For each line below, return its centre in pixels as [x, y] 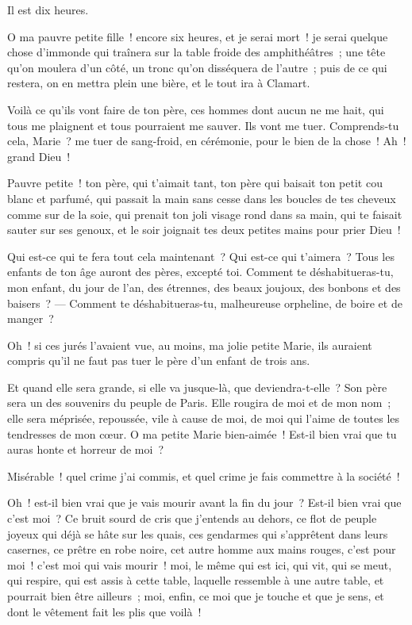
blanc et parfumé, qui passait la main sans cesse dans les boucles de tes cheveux [202, 198]
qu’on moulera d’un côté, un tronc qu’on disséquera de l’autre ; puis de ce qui [197, 67]
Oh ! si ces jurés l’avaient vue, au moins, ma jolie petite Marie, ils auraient [190, 345]
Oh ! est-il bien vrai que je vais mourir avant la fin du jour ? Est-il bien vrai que [204, 502]
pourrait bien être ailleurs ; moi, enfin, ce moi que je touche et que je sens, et [196, 596]
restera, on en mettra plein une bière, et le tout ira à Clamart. [159, 83]
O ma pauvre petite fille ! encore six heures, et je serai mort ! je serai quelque [198, 36]
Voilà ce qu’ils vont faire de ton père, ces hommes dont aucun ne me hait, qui [196, 109]
